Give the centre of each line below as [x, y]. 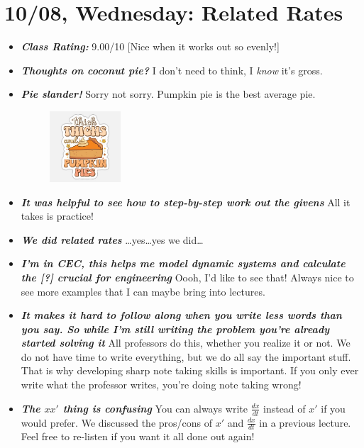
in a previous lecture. [305, 422]
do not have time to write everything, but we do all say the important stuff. [186, 356]
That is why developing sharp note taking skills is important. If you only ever [190, 370]
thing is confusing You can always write [155, 408]
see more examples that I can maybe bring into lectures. [143, 291]
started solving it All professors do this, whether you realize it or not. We [186, 343]
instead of [284, 408]
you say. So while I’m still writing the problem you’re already [175, 329]
